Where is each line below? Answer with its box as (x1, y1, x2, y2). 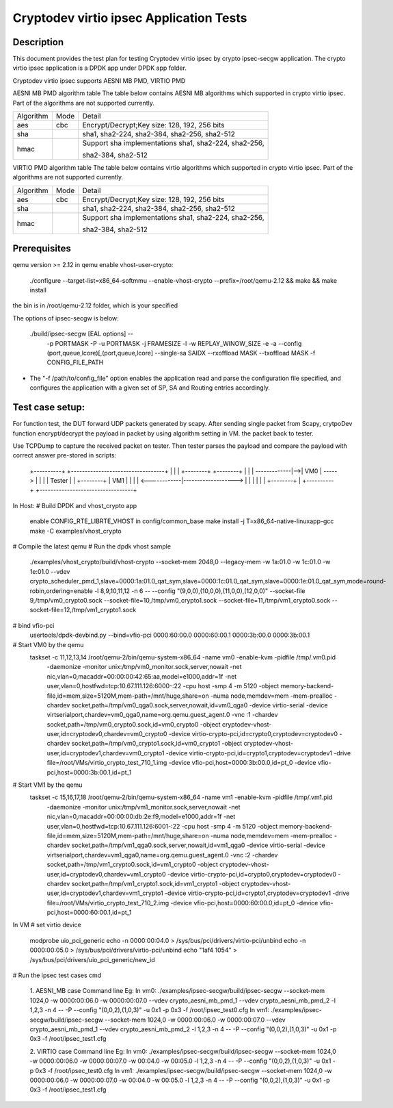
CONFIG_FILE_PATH (46, 358, 104, 366)
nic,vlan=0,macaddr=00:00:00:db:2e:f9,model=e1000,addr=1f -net (46, 812, 236, 821)
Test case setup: (12, 401, 85, 414)
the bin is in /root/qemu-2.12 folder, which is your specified (12, 301, 178, 310)
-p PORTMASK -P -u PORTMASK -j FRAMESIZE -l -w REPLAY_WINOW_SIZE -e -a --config (46, 339, 302, 347)
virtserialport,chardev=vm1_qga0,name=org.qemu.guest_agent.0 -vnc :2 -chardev (46, 851, 278, 859)
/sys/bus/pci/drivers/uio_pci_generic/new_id (29, 955, 155, 964)
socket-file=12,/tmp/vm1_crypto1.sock (29, 606, 137, 614)
